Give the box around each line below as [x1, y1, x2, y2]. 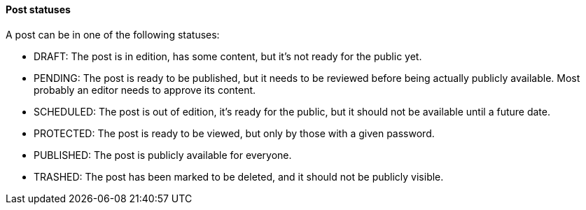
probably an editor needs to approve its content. [34, 83, 256, 96]
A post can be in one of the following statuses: [6, 28, 220, 41]
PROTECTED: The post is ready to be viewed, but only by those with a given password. [34, 127, 435, 139]
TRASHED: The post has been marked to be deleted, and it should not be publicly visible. [34, 170, 444, 183]
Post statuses [6, 3, 71, 15]
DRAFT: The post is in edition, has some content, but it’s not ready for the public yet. [34, 50, 422, 62]
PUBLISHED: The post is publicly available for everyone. [34, 148, 292, 161]
